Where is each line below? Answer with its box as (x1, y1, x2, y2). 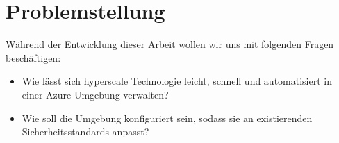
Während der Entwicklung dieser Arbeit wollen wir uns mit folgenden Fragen (6, 37, 334, 51)
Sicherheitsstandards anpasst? (22, 124, 149, 139)
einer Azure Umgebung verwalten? (22, 87, 169, 101)
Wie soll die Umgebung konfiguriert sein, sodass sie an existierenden (22, 110, 313, 125)
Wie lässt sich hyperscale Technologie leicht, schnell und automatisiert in (22, 74, 332, 88)
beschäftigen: (6, 50, 61, 65)
